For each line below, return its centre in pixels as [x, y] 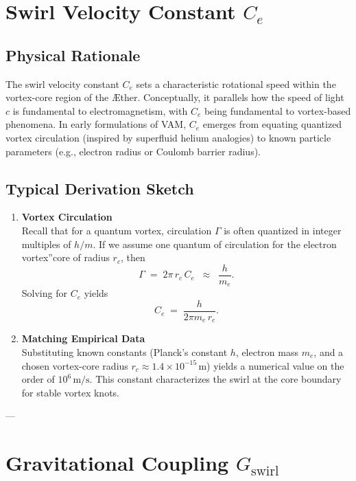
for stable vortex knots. [70, 392]
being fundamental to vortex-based [277, 110]
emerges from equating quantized [272, 124]
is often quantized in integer [283, 230]
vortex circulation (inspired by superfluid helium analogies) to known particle [168, 137]
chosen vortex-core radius [75, 365]
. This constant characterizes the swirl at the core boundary [215, 379]
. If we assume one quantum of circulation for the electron [215, 244]
